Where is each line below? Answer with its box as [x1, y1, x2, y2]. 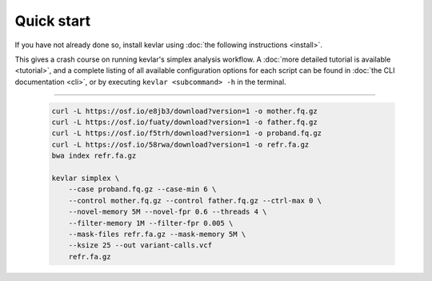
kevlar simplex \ [51, 174, 120, 183]
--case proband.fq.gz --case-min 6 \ [68, 185, 217, 194]
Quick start [14, 12, 91, 30]
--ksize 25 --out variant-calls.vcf [68, 241, 212, 250]
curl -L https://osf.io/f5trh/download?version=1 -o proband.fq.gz [51, 129, 322, 138]
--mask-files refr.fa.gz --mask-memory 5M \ [68, 230, 246, 239]
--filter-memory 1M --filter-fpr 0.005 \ [68, 219, 234, 227]
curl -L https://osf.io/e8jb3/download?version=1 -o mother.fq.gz [51, 106, 318, 115]
